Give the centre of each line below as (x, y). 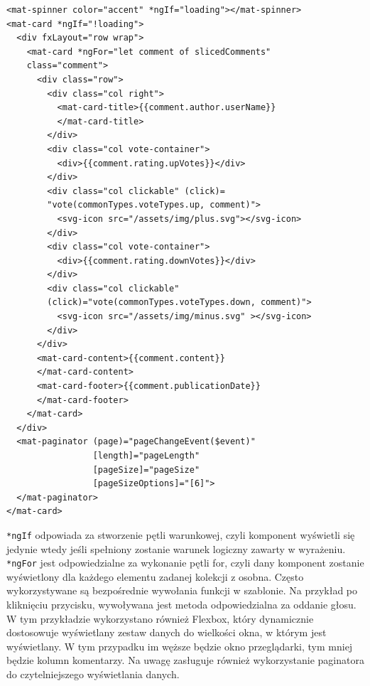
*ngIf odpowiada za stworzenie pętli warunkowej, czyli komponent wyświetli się (181, 534)
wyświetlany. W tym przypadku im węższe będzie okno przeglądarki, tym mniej (180, 646)
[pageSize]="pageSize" (146, 470)
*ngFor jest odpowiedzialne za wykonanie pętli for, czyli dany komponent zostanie (185, 563)
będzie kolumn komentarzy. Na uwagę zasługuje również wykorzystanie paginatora (185, 660)
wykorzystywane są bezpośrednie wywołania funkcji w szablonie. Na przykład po (182, 590)
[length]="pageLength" (146, 456)
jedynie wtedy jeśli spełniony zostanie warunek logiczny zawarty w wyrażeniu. (176, 548)
